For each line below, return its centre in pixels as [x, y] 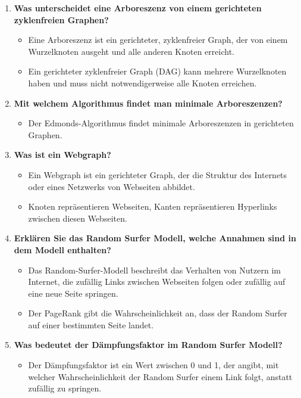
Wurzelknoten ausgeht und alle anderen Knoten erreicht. [131, 51]
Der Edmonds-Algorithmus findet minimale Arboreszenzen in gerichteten [161, 123]
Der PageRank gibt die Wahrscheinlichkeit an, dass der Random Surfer [158, 313]
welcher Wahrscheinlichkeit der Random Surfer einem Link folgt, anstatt [160, 376]
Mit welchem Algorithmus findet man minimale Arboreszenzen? [148, 103]
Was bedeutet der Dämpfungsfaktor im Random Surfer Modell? [148, 345]
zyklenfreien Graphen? [61, 19]
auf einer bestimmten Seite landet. [91, 324]
